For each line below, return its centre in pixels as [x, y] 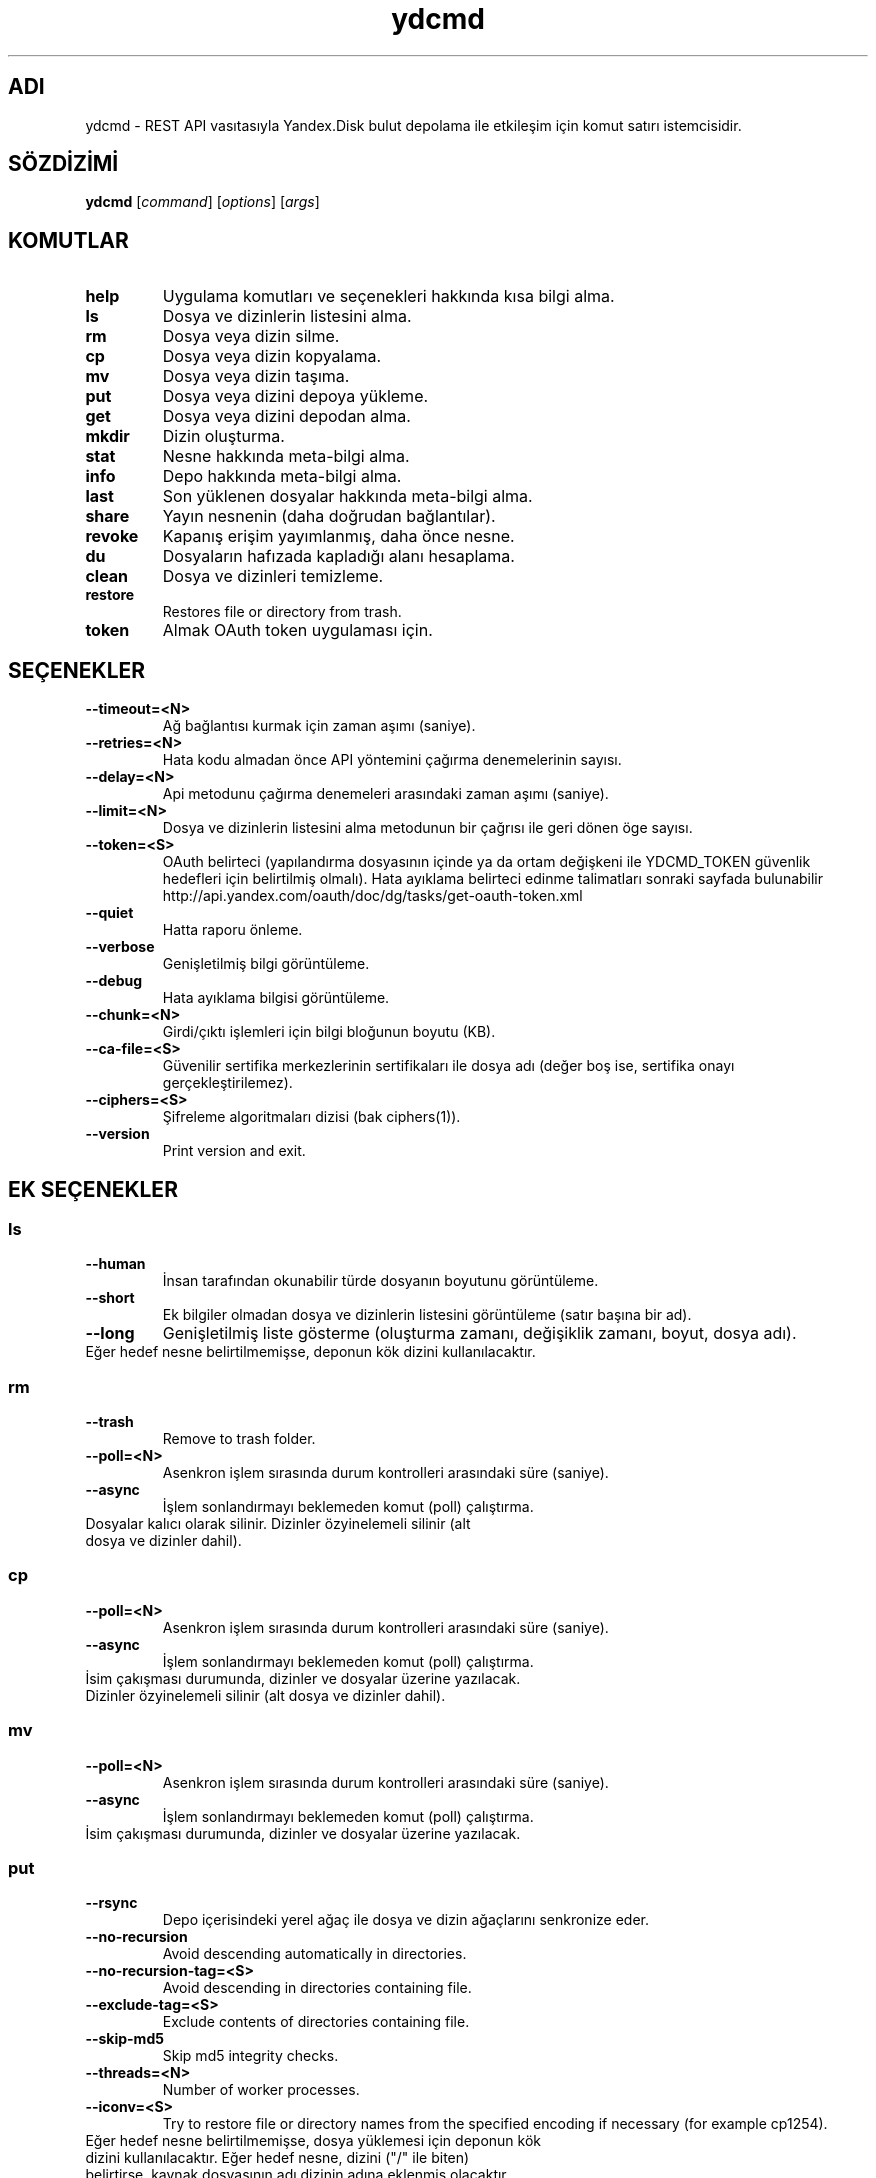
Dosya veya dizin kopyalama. [272, 356]
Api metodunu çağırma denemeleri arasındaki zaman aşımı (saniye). [385, 794]
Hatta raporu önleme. [232, 930]
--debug [114, 981]
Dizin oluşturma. [223, 436]
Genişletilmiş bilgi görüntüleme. [266, 964]
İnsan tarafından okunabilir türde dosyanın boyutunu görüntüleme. [380, 1281]
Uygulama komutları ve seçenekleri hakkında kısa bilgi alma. [388, 296]
